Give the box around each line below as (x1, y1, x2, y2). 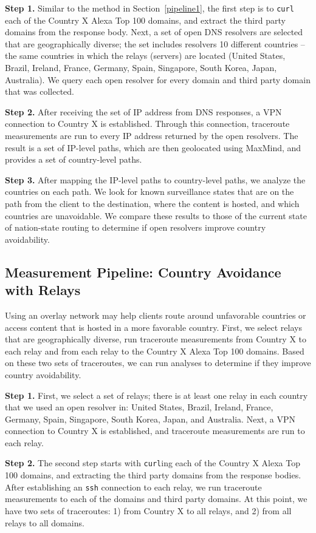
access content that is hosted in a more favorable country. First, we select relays (5, 321, 302, 333)
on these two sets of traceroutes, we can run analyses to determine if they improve (5, 356, 311, 369)
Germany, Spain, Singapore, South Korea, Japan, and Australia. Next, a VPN (5, 412, 295, 425)
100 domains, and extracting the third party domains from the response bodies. (5, 469, 301, 481)
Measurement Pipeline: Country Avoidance (5, 262, 281, 281)
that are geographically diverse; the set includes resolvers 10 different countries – (5, 37, 305, 50)
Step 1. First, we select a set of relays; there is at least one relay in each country (5, 389, 308, 401)
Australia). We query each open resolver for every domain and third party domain (5, 73, 311, 86)
